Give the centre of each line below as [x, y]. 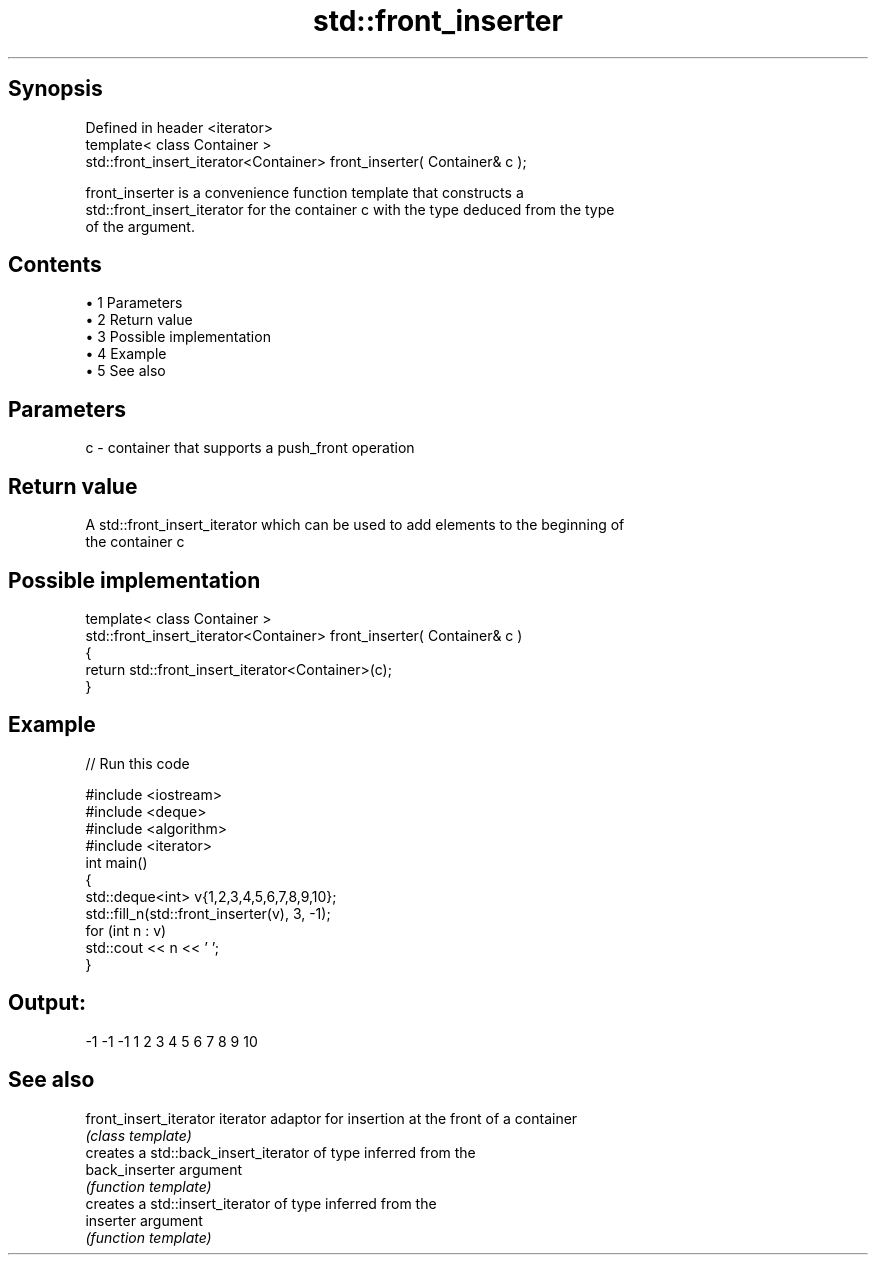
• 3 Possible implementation [178, 337]
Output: [47, 1003]
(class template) [138, 1135]
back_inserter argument [164, 1169]
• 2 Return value [139, 320]
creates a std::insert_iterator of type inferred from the [261, 1203]
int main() [116, 862]
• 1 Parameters [134, 303]
